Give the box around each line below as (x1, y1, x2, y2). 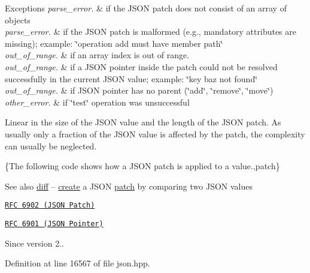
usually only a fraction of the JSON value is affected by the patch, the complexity (5, 127, 305, 140)
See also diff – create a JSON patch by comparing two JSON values (5, 179, 253, 192)
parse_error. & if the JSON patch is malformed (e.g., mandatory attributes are (5, 25, 297, 38)
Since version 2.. (5, 236, 64, 249)
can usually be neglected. (5, 139, 97, 152)
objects (5, 13, 31, 26)
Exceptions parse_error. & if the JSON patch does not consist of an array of (5, 2, 287, 14)
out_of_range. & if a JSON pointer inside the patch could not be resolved (5, 60, 278, 73)
